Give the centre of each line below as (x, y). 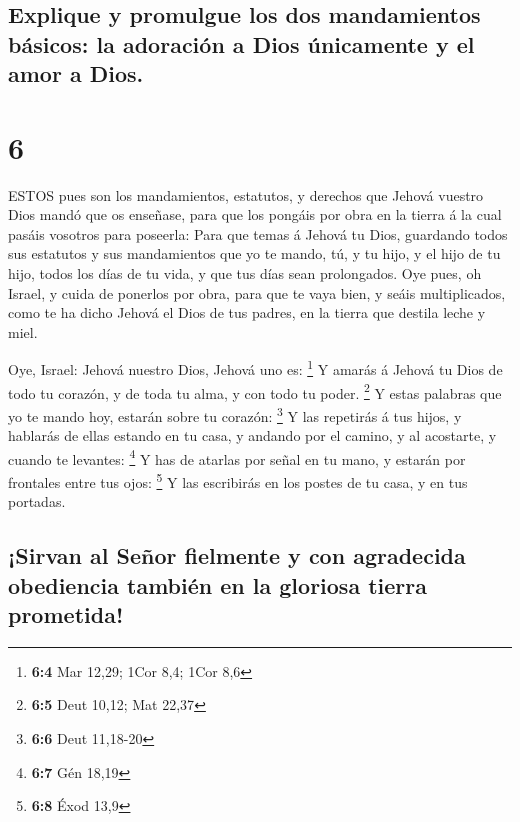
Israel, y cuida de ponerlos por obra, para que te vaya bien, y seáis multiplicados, (257, 292)
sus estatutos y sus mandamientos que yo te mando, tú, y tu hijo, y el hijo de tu (254, 253)
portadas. (37, 501)
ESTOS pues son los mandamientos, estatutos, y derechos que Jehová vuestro (246, 194)
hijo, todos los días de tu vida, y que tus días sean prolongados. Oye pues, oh (245, 273)
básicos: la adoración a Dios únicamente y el (241, 43)
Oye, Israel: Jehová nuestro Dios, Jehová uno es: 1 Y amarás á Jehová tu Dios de (255, 368)
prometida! (66, 614)
